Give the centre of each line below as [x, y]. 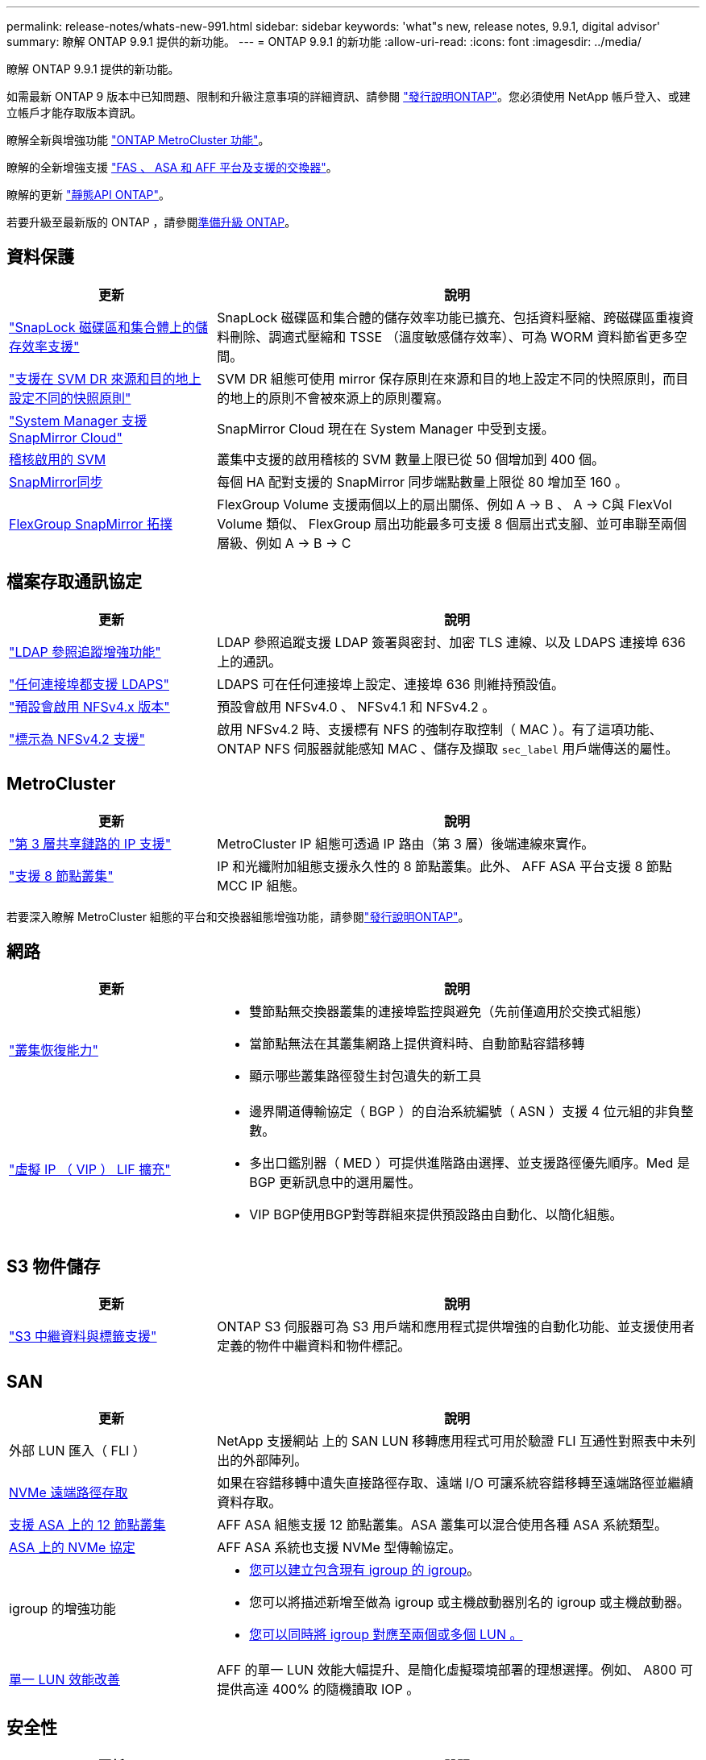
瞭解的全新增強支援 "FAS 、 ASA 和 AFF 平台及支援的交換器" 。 [172, 167]
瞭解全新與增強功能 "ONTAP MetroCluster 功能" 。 [138, 140]
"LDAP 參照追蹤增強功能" [85, 652]
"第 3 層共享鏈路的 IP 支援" [90, 843]
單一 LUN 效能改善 [65, 1680]
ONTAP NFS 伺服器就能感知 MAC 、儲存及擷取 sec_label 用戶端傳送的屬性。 [448, 748]
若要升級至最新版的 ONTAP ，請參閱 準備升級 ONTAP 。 [152, 222]
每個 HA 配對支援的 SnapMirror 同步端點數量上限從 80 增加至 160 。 [423, 482]
